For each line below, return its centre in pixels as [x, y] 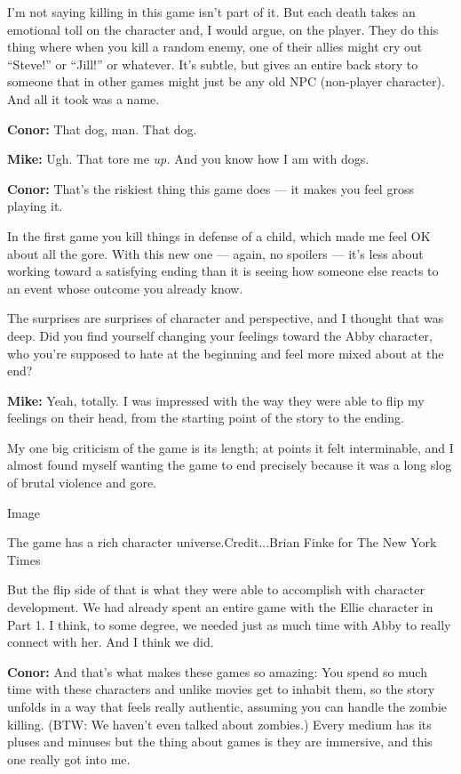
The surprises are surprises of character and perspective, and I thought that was [226, 318]
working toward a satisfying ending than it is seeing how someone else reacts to [223, 271]
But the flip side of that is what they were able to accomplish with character [216, 589]
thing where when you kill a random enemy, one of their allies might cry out [215, 47]
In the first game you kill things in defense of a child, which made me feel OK [219, 235]
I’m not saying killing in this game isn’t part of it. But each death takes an [211, 12]
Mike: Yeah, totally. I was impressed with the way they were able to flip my [216, 400]
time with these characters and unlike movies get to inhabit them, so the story [221, 689]
